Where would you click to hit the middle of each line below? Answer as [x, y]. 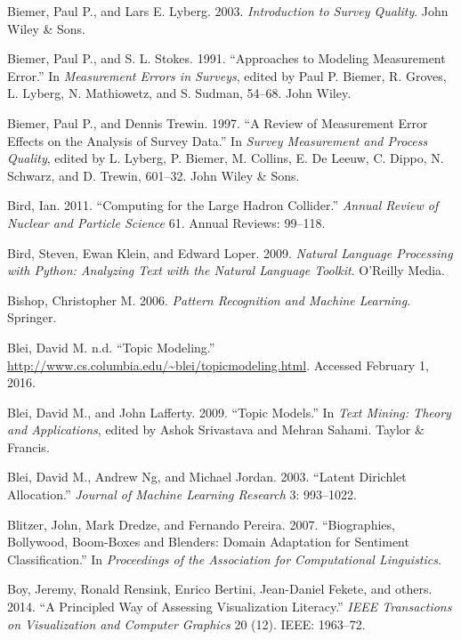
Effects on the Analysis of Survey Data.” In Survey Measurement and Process [218, 140]
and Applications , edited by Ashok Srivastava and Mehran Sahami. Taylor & [216, 429]
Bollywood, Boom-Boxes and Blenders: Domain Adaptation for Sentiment [208, 542]
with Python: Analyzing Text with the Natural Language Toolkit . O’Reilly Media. [226, 270]
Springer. [32, 317]
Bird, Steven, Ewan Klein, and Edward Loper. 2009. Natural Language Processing [230, 252]
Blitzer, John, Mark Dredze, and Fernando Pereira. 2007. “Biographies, [201, 524]
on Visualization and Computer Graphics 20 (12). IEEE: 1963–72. [186, 624]
